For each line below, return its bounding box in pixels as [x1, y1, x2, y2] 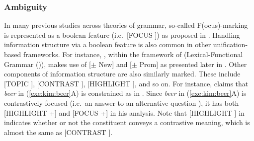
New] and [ [98, 59, 132, 69]
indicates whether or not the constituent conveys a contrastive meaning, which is [4, 117, 250, 128]
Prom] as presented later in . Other [139, 59, 247, 69]
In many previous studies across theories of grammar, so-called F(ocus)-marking [4, 20, 248, 30]
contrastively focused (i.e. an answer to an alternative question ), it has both [4, 97, 239, 108]
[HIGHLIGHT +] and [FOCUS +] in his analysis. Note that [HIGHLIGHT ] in [4, 107, 245, 118]
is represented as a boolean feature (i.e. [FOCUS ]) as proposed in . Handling [4, 29, 240, 40]
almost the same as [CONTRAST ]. [4, 127, 113, 137]
